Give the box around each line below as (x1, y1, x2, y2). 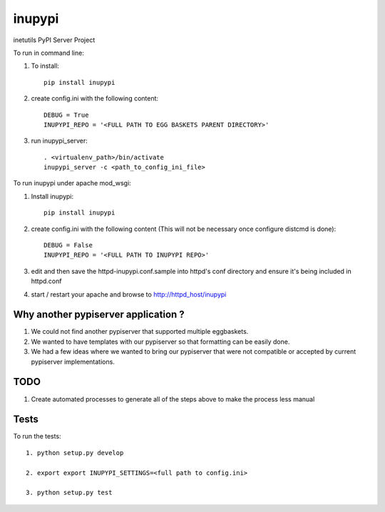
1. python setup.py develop (26, 449, 124, 456)
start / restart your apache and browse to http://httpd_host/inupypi (31, 290, 227, 299)
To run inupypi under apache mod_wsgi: (13, 179, 131, 188)
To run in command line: (13, 48, 85, 57)
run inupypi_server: (31, 136, 88, 145)
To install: (31, 61, 60, 71)
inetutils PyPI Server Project (13, 36, 96, 44)
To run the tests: (13, 432, 61, 441)
